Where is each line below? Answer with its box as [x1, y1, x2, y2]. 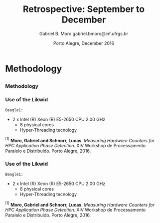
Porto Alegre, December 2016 [53, 40, 115, 46]
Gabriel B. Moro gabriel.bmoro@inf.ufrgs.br [39, 30, 129, 36]
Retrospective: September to [22, 3, 145, 15]
